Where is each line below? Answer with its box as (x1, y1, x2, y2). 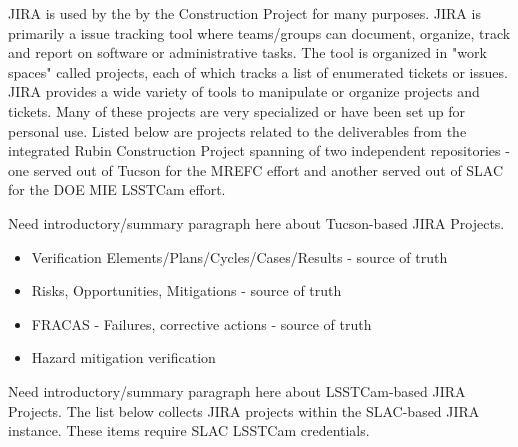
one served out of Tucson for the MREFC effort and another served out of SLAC (8, 159, 504, 180)
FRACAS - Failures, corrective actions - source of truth (31, 313, 372, 334)
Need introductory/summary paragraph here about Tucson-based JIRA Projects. (8, 212, 505, 233)
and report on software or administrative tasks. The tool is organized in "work (8, 42, 487, 63)
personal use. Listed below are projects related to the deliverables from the (8, 120, 467, 141)
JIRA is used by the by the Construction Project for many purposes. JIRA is (8, 3, 481, 23)
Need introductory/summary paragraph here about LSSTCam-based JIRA (8, 380, 466, 401)
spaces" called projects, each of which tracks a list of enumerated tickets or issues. (8, 61, 508, 82)
